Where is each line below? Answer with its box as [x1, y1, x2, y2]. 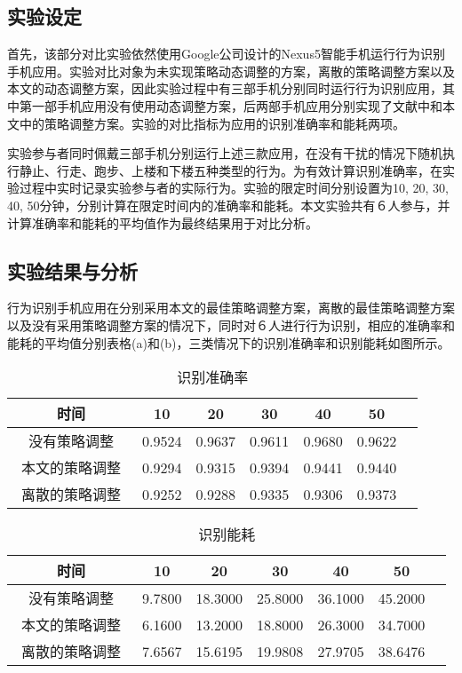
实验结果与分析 [7, 257, 138, 284]
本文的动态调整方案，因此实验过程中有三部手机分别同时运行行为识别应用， [7, 79, 442, 98]
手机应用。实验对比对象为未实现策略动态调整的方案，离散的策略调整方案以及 [7, 61, 455, 80]
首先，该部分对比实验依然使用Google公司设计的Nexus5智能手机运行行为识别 [7, 44, 445, 63]
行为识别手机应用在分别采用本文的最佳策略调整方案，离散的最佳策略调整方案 [7, 298, 455, 317]
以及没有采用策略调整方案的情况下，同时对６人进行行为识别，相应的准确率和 [7, 315, 455, 334]
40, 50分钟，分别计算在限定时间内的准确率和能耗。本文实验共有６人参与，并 [7, 195, 450, 214]
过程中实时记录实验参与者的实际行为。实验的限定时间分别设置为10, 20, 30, [19, 178, 449, 197]
